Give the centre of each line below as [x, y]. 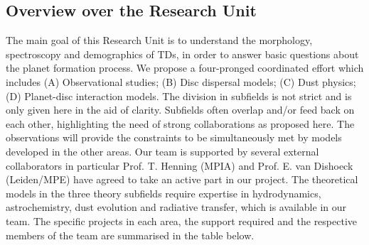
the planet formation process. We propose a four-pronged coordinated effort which [185, 68]
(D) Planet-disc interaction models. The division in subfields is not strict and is [179, 96]
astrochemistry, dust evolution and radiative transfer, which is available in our [176, 207]
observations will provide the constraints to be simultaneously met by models [174, 137]
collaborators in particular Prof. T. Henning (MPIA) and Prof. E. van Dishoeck [180, 165]
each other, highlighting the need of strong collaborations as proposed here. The [180, 123]
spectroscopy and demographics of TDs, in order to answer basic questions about [182, 54]
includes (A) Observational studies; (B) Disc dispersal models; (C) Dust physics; [181, 81]
